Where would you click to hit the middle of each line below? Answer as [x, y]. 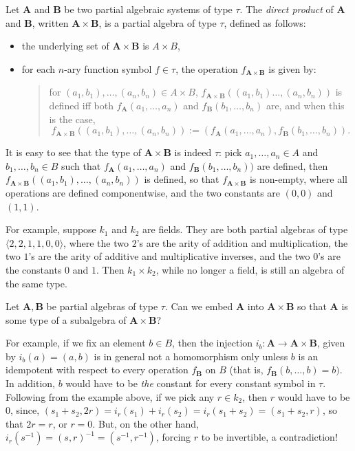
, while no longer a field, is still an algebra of [250, 269]
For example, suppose [51, 229]
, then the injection [213, 343]
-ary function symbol [108, 68]
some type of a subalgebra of [66, 319]
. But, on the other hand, [146, 423]
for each [39, 68]
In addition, [30, 383]
